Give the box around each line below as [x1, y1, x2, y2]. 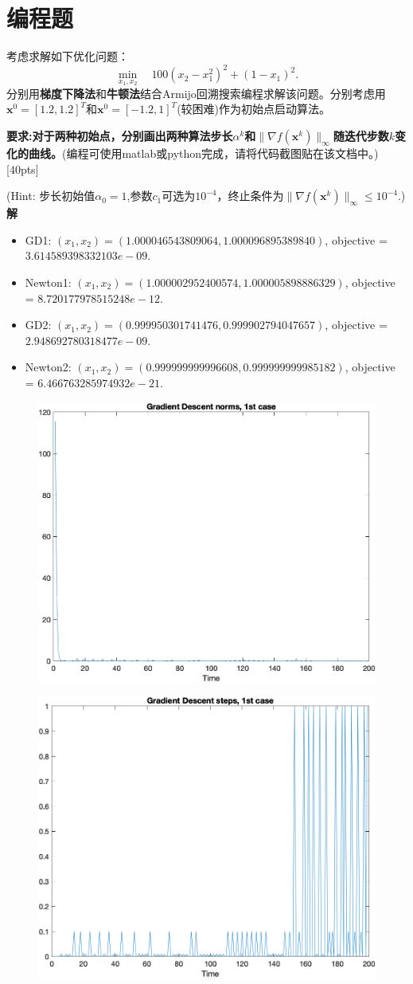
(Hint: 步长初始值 [6, 187, 95, 204]
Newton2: [25, 359, 72, 375]
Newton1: [25, 274, 72, 290]
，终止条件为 [216, 187, 284, 204]
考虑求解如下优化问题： [6, 48, 129, 65]
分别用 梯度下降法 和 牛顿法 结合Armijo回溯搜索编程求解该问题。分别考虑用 [6, 84, 386, 101]
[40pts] [6, 160, 39, 177]
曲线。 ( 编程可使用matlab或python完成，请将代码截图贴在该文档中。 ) [28, 145, 379, 162]
